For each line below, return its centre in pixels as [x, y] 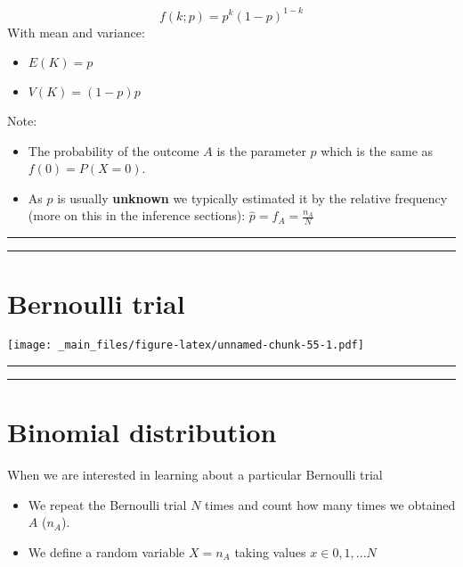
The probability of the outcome [114, 150]
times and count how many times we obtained [330, 504]
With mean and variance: [76, 32]
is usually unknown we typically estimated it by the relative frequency [252, 197]
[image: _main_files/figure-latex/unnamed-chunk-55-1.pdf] [186, 345]
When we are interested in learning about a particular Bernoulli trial [195, 475]
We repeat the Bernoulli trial [107, 504]
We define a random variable [106, 551]
